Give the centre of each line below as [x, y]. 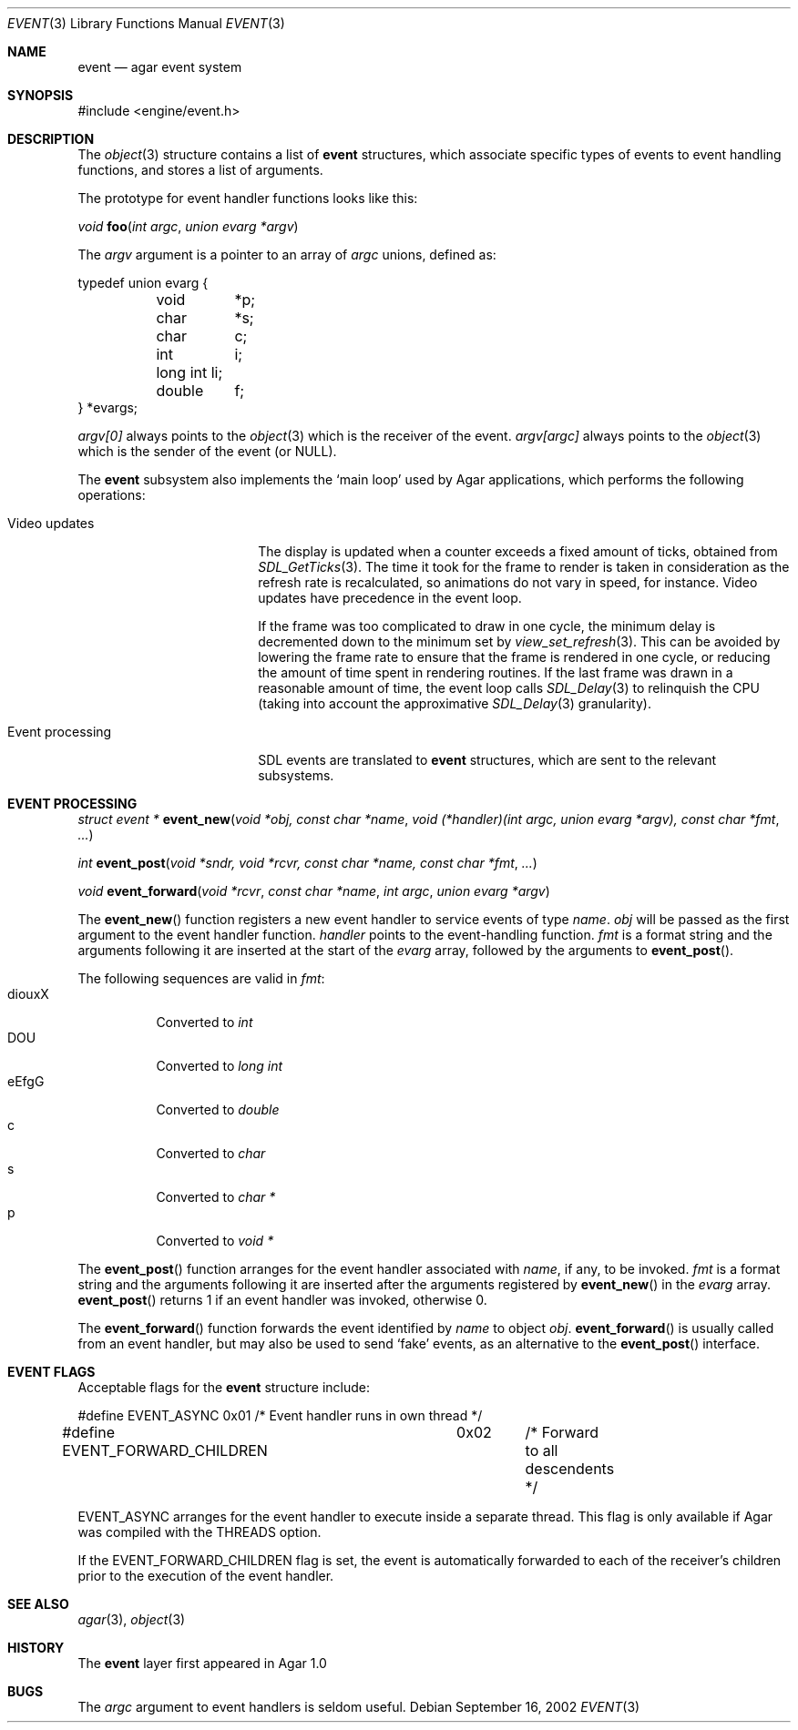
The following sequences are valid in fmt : [201, 978]
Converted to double [218, 1109]
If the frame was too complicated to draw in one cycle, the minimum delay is [487, 626]
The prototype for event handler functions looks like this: [248, 198]
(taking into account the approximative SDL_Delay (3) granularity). [455, 703]
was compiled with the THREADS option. [199, 1532]
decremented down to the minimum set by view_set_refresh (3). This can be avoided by [519, 641]
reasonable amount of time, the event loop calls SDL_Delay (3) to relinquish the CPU [509, 688]
